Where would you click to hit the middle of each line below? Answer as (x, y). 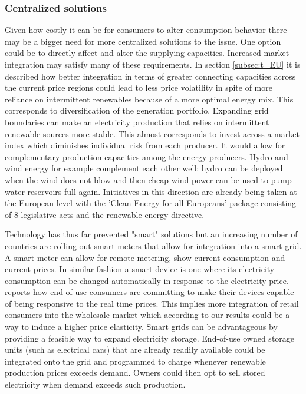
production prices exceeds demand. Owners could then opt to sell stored (135, 373)
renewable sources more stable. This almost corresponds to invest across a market (152, 133)
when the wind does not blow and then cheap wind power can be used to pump (148, 179)
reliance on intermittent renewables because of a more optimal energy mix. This (149, 99)
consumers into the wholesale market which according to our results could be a (147, 315)
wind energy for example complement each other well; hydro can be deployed (144, 168)
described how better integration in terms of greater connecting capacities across (150, 76)
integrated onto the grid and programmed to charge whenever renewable (135, 361)
